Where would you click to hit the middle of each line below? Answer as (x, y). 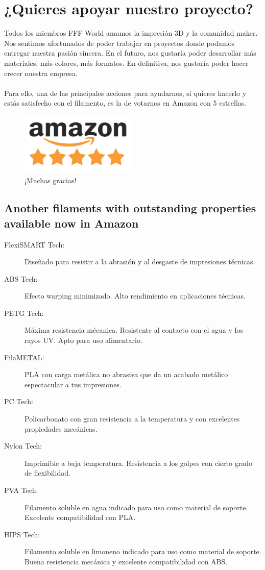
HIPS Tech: (22, 534)
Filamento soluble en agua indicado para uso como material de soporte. (136, 507)
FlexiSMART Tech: (34, 244)
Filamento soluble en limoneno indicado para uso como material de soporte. (143, 551)
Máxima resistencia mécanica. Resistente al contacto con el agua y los (134, 330)
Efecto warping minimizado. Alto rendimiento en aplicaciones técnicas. (135, 296)
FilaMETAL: (24, 357)
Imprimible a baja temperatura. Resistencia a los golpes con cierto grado (138, 463)
